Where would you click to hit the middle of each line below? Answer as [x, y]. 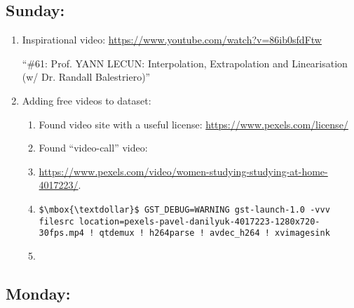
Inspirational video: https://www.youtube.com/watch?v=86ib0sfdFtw [172, 40]
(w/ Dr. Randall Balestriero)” [86, 77]
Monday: [38, 293]
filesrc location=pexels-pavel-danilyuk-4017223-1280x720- [179, 221]
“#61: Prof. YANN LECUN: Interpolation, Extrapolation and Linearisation [185, 63]
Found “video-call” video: [93, 148]
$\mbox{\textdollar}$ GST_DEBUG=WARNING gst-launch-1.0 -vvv [184, 209]
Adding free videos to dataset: [87, 100]
